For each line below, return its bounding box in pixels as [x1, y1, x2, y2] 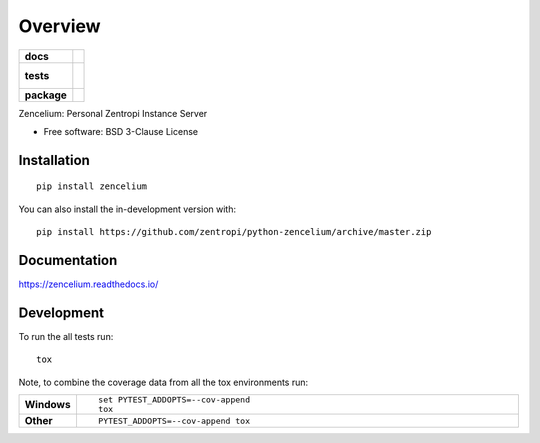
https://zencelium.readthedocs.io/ [18, 278, 159, 290]
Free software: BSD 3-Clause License [43, 125, 199, 137]
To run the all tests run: [18, 330, 114, 342]
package [24, 88, 67, 102]
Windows [24, 398, 71, 412]
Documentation [18, 251, 118, 269]
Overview [18, 15, 101, 37]
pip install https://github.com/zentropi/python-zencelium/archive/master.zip [36, 226, 432, 238]
